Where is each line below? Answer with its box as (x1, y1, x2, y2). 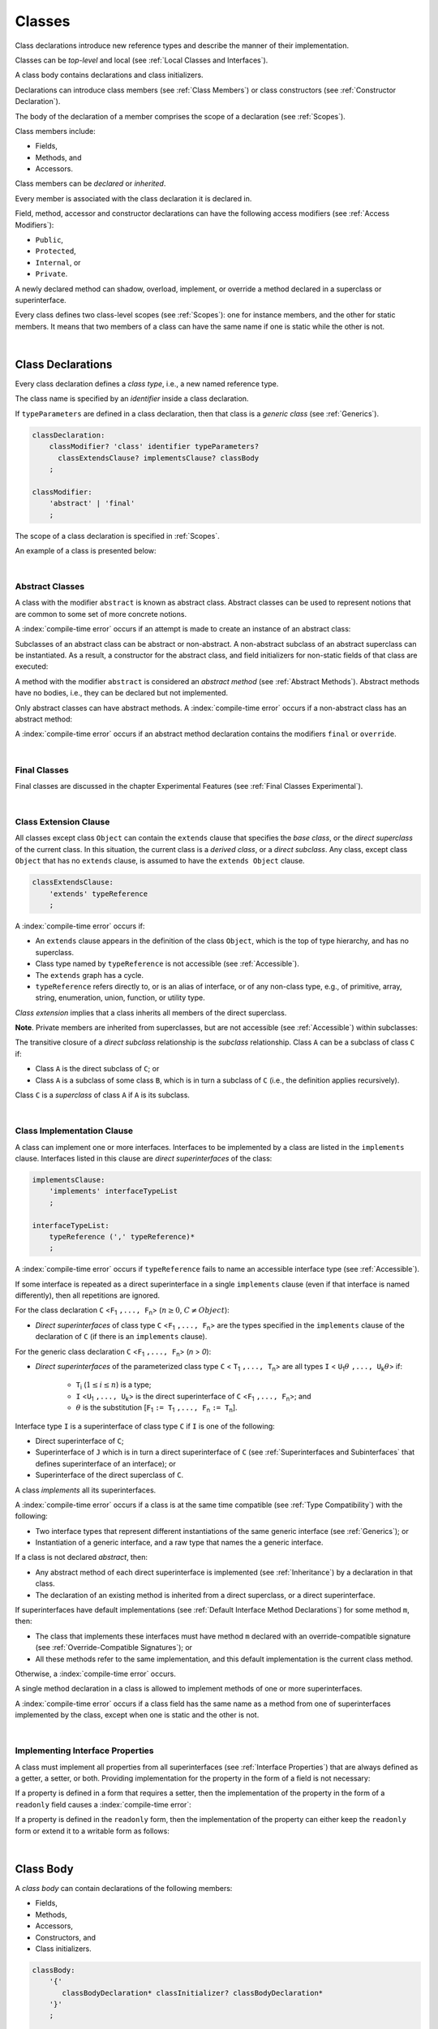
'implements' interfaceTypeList (49, 1187, 178, 1196)
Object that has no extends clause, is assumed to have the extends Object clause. (15, 856, 305, 866)
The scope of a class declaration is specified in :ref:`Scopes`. (15, 531, 220, 541)
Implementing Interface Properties (15, 1745, 154, 1756)
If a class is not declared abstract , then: (15, 1553, 148, 1562)
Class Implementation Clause (15, 1125, 134, 1136)
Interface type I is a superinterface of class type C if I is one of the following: (15, 1421, 275, 1431)
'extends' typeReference (49, 889, 148, 898)
